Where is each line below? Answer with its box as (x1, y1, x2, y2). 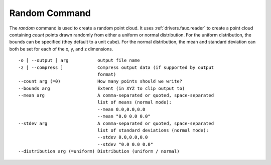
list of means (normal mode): (97, 99, 172, 105)
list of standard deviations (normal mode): (97, 127, 209, 133)
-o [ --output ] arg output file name (18, 57, 140, 63)
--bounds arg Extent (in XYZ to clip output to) (18, 85, 185, 91)
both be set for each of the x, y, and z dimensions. (9, 45, 113, 52)
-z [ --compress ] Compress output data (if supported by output (18, 64, 214, 70)
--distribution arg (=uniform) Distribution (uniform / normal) (18, 148, 180, 154)
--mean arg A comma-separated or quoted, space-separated (18, 92, 214, 98)
